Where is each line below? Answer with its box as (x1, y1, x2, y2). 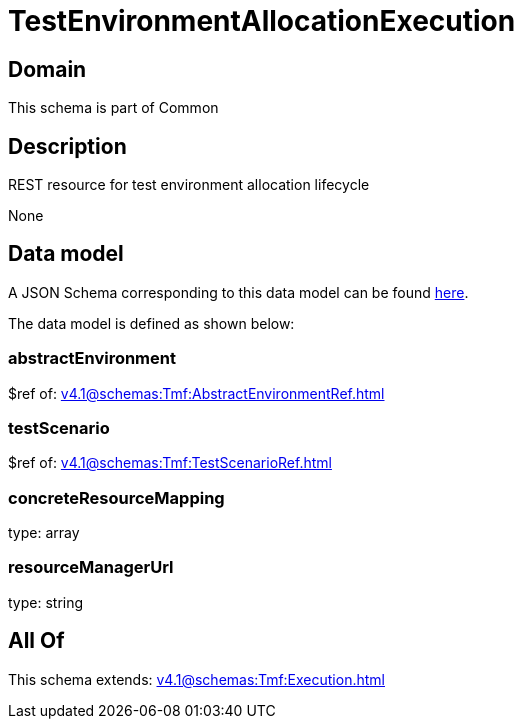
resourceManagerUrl (8, 557, 174, 578)
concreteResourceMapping (8, 487, 225, 508)
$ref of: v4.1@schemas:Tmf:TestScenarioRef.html (8, 454, 332, 472)
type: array (8, 524, 80, 542)
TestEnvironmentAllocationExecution (8, 4, 516, 38)
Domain (8, 56, 87, 82)
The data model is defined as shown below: (8, 314, 295, 332)
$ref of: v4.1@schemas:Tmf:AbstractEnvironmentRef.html (8, 384, 385, 402)
